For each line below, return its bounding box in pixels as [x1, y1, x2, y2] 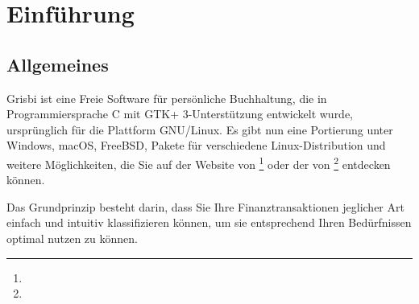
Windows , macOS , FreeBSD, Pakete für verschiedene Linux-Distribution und [6, 137, 386, 154]
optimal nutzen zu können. [6, 229, 138, 246]
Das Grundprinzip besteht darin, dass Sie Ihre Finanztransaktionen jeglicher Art [6, 198, 404, 215]
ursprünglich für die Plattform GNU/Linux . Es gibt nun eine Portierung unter [6, 121, 393, 138]
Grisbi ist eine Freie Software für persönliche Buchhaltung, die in [6, 89, 327, 106]
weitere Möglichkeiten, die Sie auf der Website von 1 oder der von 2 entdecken [6, 153, 391, 172]
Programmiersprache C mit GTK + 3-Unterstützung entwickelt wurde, [6, 105, 354, 122]
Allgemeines [6, 51, 109, 76]
